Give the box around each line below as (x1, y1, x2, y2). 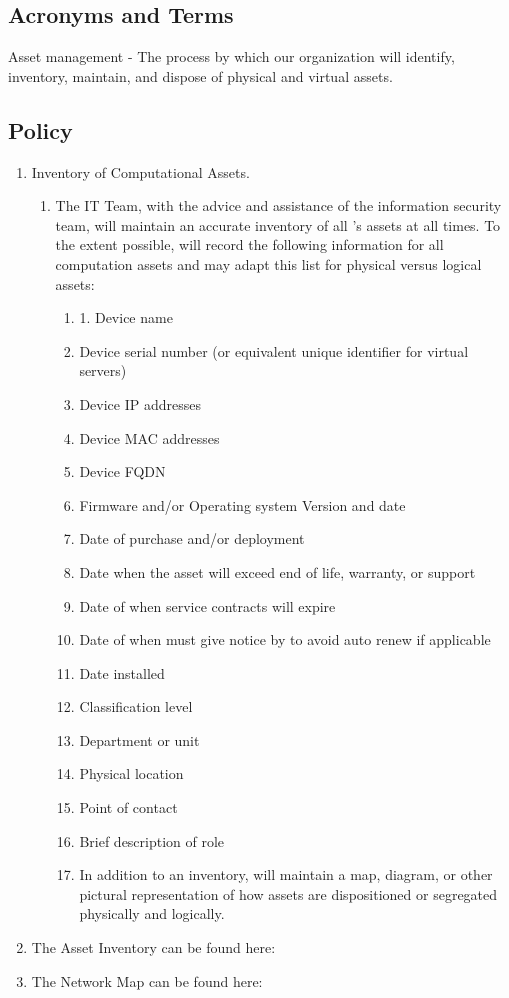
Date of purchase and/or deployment (79, 528, 305, 549)
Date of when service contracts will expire (79, 595, 336, 616)
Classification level (79, 696, 193, 717)
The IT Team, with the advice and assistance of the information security (55, 195, 502, 216)
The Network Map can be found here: (31, 970, 263, 991)
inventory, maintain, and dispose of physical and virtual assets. (8, 65, 393, 86)
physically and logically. (79, 903, 225, 924)
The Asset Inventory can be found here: (31, 937, 276, 958)
